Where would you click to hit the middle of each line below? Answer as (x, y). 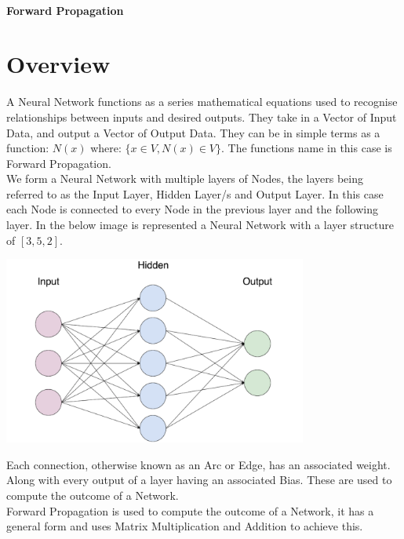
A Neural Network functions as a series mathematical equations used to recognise (202, 102)
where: (106, 148)
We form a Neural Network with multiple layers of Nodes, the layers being (185, 178)
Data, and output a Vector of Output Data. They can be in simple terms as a (193, 132)
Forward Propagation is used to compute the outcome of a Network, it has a (190, 510)
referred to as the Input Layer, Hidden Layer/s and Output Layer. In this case (195, 193)
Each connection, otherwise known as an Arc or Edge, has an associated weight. (198, 464)
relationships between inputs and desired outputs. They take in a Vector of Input (202, 117)
